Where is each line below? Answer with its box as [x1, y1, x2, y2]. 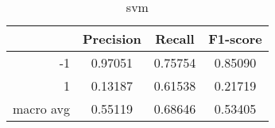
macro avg [13, 99, 71, 118]
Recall [155, 29, 195, 48]
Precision [83, 29, 141, 48]
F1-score [208, 29, 262, 48]
